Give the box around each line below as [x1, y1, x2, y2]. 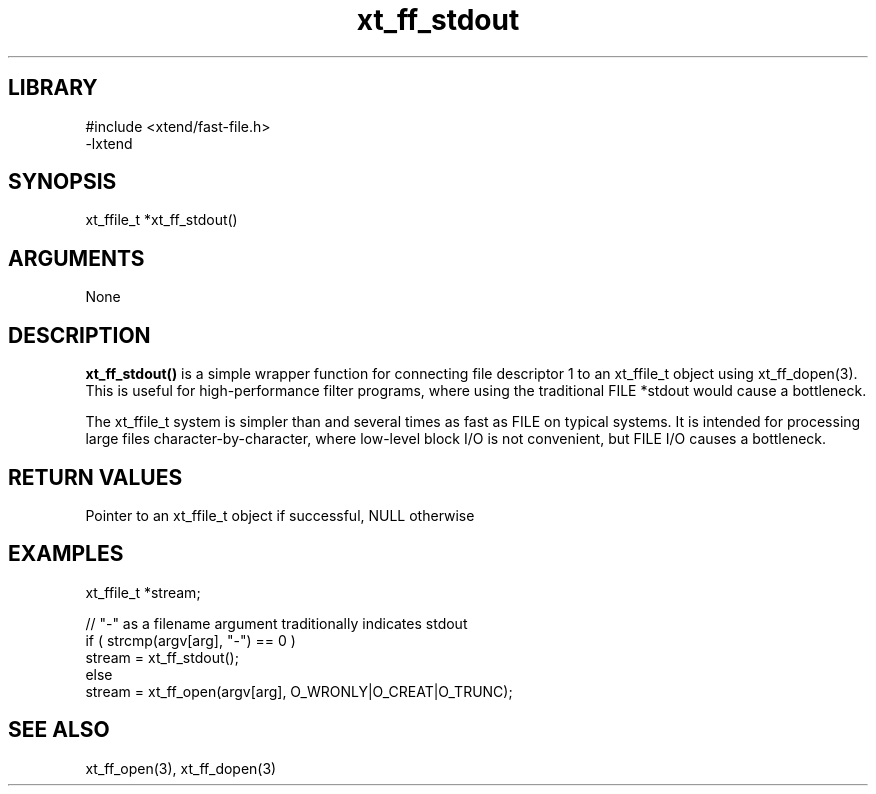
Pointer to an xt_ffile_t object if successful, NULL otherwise [85, 506, 475, 524]
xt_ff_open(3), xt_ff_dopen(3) [85, 759, 277, 777]
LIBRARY [8, 75, 98, 101]
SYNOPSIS [8, 169, 117, 195]
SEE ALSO [8, 717, 110, 743]
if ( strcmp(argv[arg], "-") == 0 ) [85, 631, 296, 649]
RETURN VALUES [8, 464, 183, 490]
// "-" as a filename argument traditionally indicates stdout [85, 614, 468, 632]
